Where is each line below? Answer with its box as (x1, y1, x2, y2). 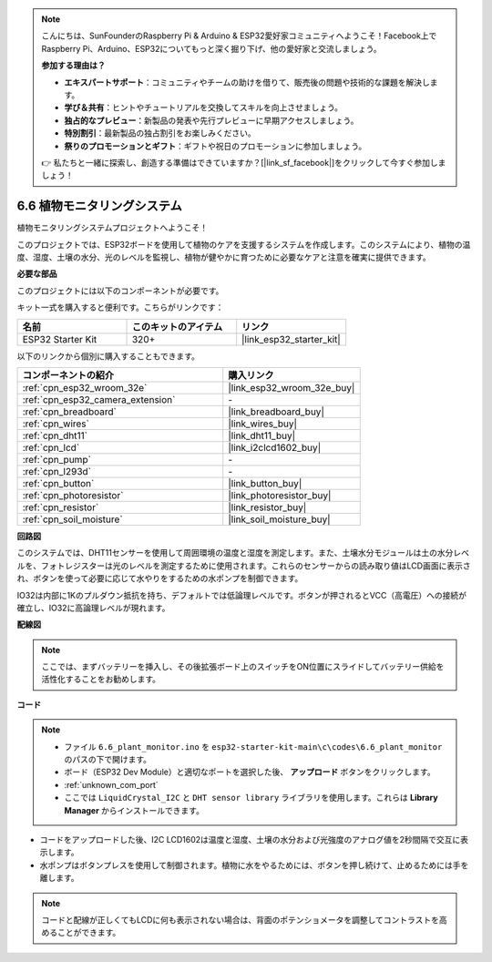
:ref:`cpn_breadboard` (22, 405, 118, 418)
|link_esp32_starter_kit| (241, 333, 341, 345)
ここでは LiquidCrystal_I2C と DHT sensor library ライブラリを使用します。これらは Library (64, 793, 438, 803)
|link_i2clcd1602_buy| (228, 441, 322, 454)
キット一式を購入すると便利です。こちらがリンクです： (16, 302, 224, 313)
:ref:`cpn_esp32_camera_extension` (22, 393, 176, 405)
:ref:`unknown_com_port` (64, 779, 159, 790)
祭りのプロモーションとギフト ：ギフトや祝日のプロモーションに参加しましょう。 (64, 140, 367, 151)
